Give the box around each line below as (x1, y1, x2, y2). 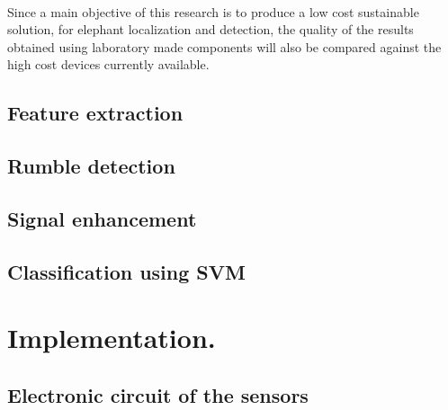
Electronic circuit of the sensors (7, 380, 309, 408)
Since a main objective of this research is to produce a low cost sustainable (7, 2, 419, 21)
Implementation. (7, 319, 216, 356)
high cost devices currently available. (7, 55, 210, 74)
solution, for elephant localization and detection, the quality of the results (7, 20, 414, 39)
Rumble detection (7, 152, 175, 180)
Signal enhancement (7, 204, 197, 232)
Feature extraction (7, 99, 184, 127)
